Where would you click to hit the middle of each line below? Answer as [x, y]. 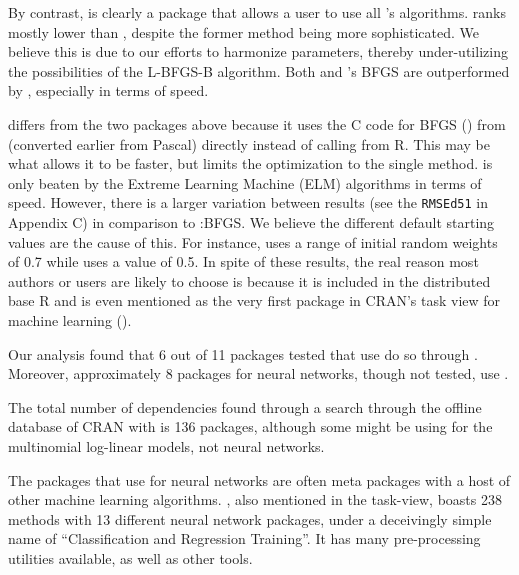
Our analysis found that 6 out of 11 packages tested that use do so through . [243, 353]
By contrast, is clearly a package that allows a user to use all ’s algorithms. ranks [257, 12]
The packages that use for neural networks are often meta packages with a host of [259, 479]
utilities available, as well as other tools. [130, 557]
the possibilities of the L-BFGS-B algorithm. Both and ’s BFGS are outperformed [259, 70]
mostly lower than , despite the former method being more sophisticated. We [244, 31]
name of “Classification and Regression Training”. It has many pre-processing [244, 538]
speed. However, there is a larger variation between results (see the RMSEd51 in [248, 202]
